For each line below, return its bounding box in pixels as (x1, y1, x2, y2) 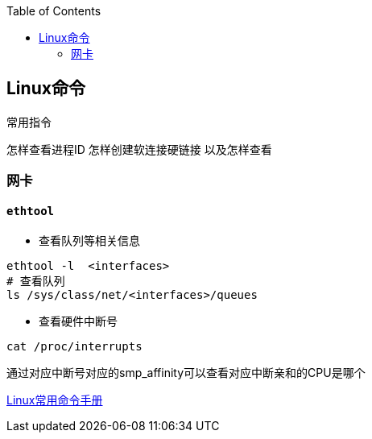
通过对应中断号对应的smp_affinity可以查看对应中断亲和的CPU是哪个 (6, 366, 366, 380)
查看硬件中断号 (39, 314, 118, 329)
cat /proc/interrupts (6, 340, 143, 354)
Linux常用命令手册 (6, 393, 103, 408)
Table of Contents (6, 4, 101, 18)
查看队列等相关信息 (39, 234, 140, 248)
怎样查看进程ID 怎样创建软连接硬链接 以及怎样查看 (6, 142, 272, 156)
